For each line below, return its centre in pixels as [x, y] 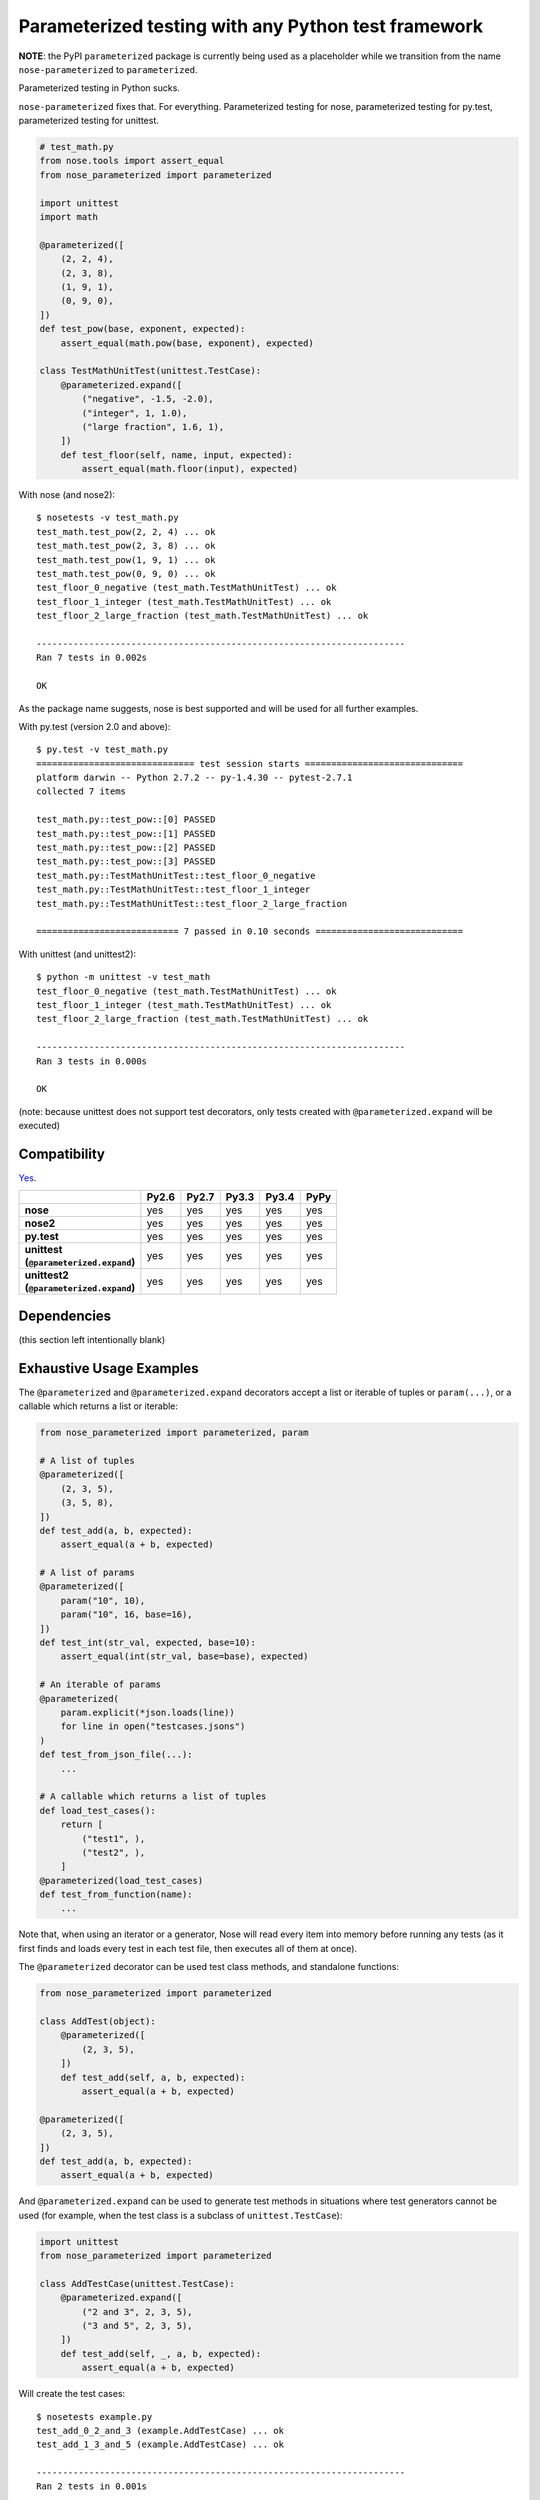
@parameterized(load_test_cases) [121, 1880]
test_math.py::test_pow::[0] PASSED [126, 819]
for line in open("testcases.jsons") [153, 1726]
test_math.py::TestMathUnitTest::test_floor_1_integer [173, 889]
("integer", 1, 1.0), [134, 413]
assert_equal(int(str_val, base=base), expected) [184, 1656]
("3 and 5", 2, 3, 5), [137, 2325]
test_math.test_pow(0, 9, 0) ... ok [126, 574]
